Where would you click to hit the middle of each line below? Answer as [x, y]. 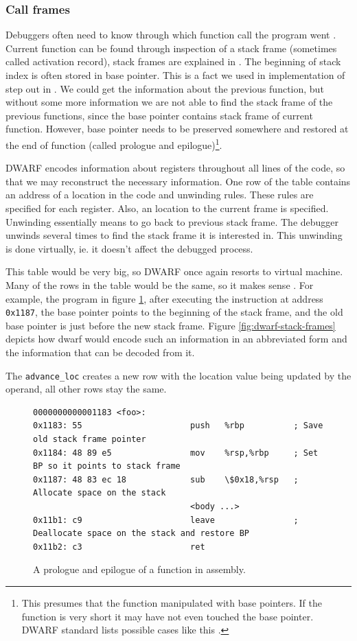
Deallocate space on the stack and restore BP [141, 534]
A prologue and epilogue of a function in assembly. [139, 569]
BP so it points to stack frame [107, 466]
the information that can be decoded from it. [100, 352]
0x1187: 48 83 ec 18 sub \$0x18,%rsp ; [166, 479]
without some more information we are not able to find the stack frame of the [169, 102]
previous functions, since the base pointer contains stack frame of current [159, 115]
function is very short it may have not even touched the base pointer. [168, 616]
